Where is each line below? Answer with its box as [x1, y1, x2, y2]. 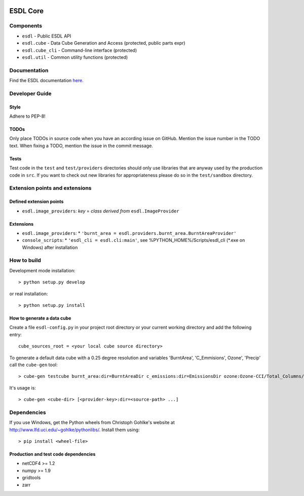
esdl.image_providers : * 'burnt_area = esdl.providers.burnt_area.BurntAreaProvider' [22, 230, 237, 236]
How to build [9, 257, 42, 264]
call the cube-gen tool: [9, 362, 58, 368]
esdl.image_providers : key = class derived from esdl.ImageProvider [22, 208, 179, 214]
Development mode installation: [9, 267, 75, 273]
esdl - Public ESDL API [22, 33, 71, 39]
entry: [9, 331, 22, 337]
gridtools [22, 475, 41, 481]
